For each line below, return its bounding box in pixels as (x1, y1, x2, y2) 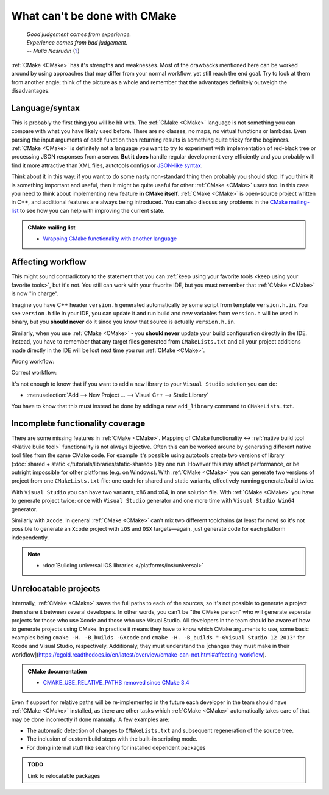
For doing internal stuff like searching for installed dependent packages (26, 744, 206, 751)
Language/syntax (11, 103, 80, 113)
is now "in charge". (11, 290, 59, 297)
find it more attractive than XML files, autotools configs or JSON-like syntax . (11, 162, 203, 169)
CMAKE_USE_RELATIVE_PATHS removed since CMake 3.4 (43, 679, 189, 686)
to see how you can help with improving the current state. (19, 207, 165, 214)
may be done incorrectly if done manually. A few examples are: (11, 716, 170, 723)
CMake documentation (27, 668, 87, 675)
